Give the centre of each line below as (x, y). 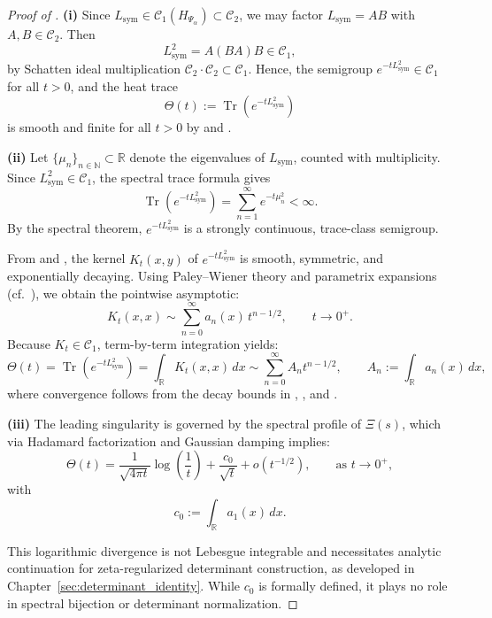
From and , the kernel (66, 258)
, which (422, 423)
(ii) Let (28, 156)
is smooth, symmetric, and (312, 258)
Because (29, 343)
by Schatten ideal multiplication (94, 69)
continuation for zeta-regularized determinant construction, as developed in (211, 568)
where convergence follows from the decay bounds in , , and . (173, 394)
